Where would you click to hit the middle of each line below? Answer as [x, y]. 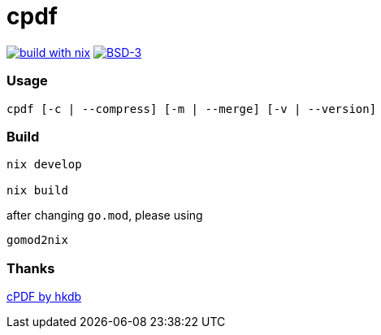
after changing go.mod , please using [105, 215]
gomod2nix [37, 240]
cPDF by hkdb [44, 296]
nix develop [44, 165]
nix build [37, 191]
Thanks [31, 268]
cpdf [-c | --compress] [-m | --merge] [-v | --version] [192, 109]
